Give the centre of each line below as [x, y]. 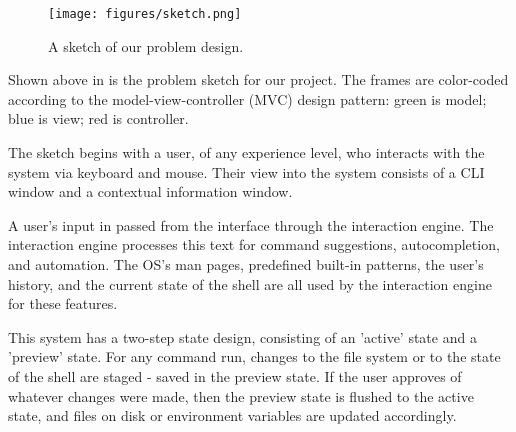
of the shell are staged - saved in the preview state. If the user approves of [235, 375]
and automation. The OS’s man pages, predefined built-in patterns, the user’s [246, 264]
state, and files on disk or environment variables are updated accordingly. [232, 415]
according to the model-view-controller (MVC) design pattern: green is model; [247, 98]
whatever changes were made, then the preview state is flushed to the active [241, 395]
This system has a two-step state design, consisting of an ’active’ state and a [242, 336]
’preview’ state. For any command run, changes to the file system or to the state [254, 356]
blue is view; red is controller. [98, 118]
